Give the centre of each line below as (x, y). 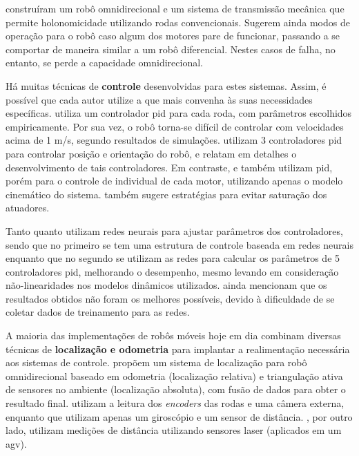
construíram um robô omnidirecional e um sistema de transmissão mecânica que (175, 8)
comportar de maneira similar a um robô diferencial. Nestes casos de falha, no (171, 49)
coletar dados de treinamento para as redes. (98, 312)
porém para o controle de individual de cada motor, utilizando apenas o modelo (174, 181)
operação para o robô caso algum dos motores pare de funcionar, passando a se (173, 36)
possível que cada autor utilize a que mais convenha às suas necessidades (159, 99)
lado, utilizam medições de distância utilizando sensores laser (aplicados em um (174, 430)
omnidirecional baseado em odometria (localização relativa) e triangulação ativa (174, 376)
